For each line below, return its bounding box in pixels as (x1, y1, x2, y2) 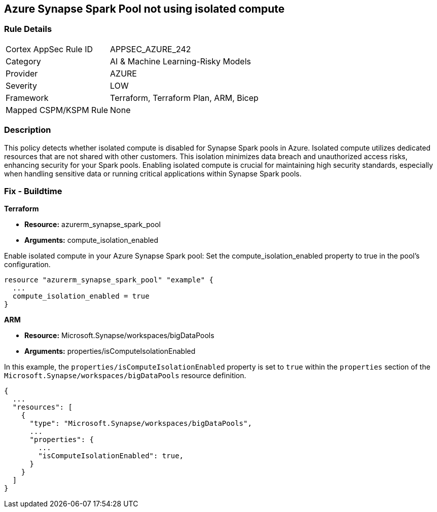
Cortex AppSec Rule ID (6, 44, 93, 54)
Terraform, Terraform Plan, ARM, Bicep (110, 92, 259, 103)
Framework (6, 92, 49, 103)
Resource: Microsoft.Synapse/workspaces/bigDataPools (24, 331, 214, 340)
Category (6, 56, 41, 66)
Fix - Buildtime (4, 186, 62, 196)
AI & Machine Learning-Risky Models (110, 56, 251, 66)
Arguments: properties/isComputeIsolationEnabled (24, 347, 196, 356)
